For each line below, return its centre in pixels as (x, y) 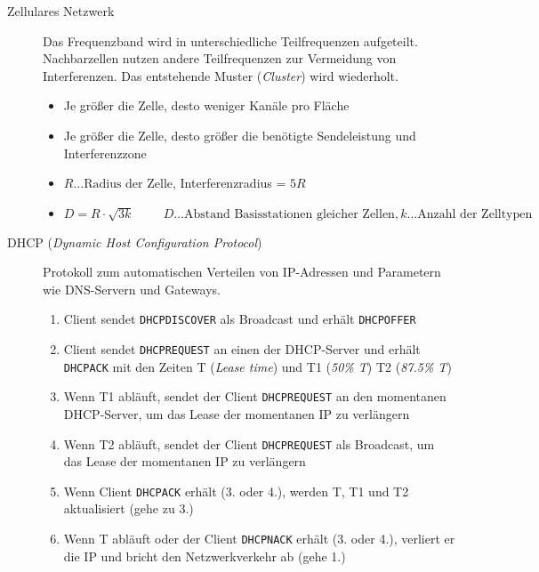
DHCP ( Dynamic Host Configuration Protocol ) (135, 242)
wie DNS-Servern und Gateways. (132, 289)
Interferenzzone (105, 153)
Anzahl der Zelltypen (475, 214)
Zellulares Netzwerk (61, 11)
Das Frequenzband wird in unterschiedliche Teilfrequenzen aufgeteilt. (230, 40)
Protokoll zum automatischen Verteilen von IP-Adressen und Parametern (242, 272)
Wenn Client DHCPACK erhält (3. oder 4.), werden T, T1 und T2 (236, 491)
